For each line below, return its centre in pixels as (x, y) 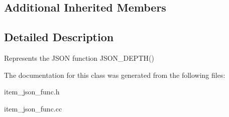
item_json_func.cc (33, 108)
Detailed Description (59, 37)
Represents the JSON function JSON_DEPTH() (79, 57)
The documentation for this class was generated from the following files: (115, 75)
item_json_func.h (32, 92)
